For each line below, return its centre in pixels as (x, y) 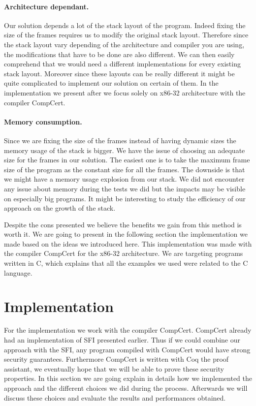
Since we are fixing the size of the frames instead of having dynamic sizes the (120, 140)
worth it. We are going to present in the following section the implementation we (126, 234)
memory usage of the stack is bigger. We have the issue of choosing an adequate (125, 150)
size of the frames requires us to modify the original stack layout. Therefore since (126, 35)
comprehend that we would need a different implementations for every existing (122, 64)
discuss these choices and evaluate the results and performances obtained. (115, 397)
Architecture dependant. (47, 6)
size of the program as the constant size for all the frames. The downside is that (125, 169)
